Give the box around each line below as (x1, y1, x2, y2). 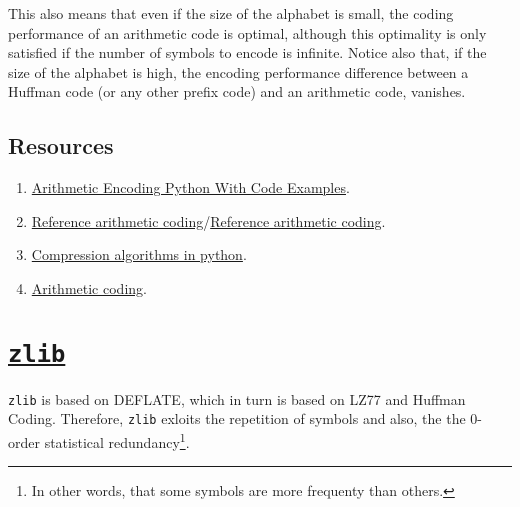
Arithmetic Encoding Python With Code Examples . (31, 177, 350, 198)
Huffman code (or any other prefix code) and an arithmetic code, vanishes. (8, 81, 466, 102)
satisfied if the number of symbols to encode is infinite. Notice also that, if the (8, 42, 487, 63)
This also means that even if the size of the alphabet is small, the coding (8, 3, 454, 23)
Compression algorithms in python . (31, 244, 247, 265)
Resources (8, 130, 114, 161)
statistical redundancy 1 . (44, 429, 190, 452)
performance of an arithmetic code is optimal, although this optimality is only (8, 22, 487, 43)
